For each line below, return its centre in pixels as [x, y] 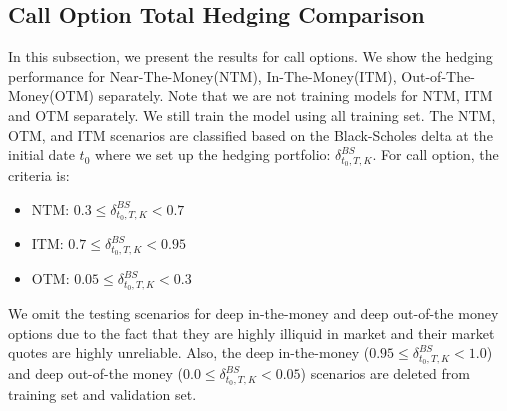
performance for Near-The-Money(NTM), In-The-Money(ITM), [202, 75]
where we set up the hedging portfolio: [212, 154]
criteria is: [39, 175]
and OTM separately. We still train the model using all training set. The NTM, [252, 114]
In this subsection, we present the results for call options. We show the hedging [250, 56]
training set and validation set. [102, 394]
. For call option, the [435, 154]
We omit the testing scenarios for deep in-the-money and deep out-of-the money [253, 313]
